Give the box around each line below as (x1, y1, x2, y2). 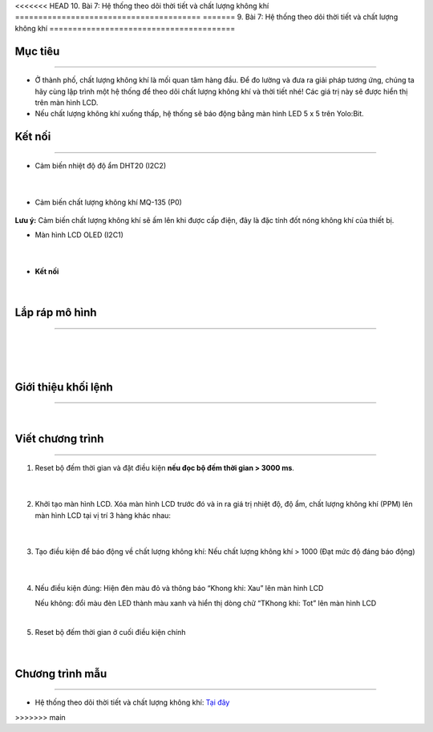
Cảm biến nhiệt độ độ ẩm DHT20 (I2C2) (34, 160, 167, 170)
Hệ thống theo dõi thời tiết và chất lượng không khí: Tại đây (34, 698, 230, 707)
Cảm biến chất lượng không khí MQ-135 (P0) (34, 197, 182, 207)
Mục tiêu (14, 44, 60, 58)
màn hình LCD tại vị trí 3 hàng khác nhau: (34, 510, 172, 520)
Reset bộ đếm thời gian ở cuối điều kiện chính (34, 628, 186, 637)
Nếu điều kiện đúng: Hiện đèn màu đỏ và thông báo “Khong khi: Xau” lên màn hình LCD (34, 584, 324, 593)
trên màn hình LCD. (34, 97, 99, 107)
